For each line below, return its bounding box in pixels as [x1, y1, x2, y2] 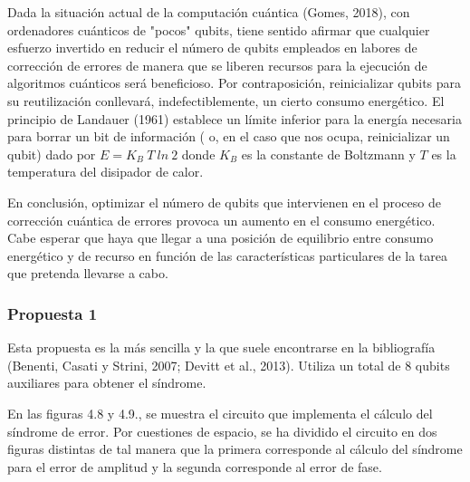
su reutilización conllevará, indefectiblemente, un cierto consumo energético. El [7, 91, 445, 110]
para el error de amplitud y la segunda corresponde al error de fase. [7, 457, 382, 476]
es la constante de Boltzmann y [241, 144, 416, 163]
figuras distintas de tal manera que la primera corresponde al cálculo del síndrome [7, 439, 463, 458]
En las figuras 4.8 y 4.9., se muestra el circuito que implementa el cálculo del [7, 403, 433, 422]
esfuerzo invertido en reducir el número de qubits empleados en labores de [7, 38, 417, 57]
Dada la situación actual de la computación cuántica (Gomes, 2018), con [7, 3, 410, 21]
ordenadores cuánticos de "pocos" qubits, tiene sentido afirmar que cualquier [7, 20, 430, 39]
